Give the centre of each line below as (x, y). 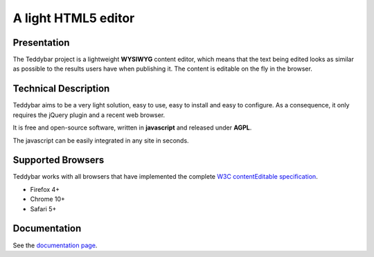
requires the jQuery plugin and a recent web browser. (89, 115)
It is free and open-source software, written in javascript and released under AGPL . (132, 127)
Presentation (41, 43)
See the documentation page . (55, 245)
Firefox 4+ (45, 189)
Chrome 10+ (48, 199)
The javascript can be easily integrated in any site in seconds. (101, 140)
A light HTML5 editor (74, 18)
